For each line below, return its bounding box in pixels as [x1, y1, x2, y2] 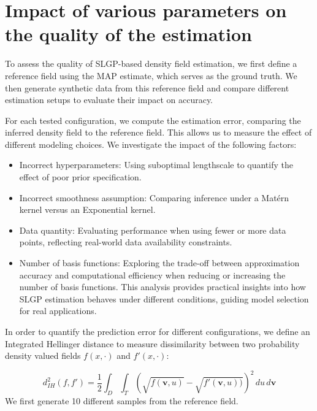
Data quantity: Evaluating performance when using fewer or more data [19, 223, 286, 236]
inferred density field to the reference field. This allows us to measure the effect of [5, 126, 312, 139]
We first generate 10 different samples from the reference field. [5, 394, 239, 407]
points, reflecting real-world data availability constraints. [19, 236, 232, 248]
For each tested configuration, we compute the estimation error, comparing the [5, 113, 301, 126]
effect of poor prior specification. [19, 171, 142, 183]
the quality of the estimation [5, 21, 253, 47]
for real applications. [19, 304, 97, 317]
